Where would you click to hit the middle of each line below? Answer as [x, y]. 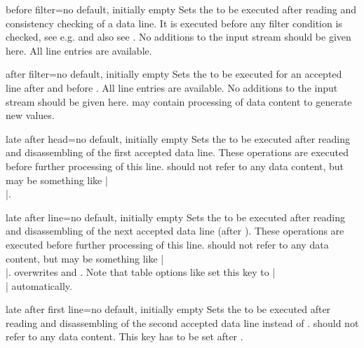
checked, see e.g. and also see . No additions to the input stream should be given [178, 37]
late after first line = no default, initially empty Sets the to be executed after [168, 309]
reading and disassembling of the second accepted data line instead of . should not [182, 322]
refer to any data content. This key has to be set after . [124, 336]
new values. [30, 115]
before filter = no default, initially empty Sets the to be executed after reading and [181, 9]
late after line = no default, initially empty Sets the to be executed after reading [176, 217]
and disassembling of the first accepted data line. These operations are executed [177, 152]
